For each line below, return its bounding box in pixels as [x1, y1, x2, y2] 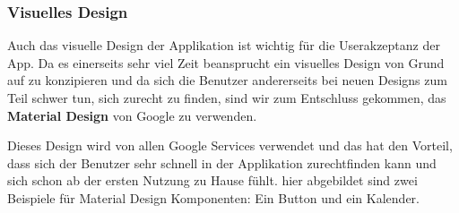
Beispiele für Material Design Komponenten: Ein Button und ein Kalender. [7, 188, 420, 207]
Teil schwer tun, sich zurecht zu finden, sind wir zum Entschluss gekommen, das [7, 89, 446, 106]
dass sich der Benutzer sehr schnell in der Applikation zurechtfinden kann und [7, 153, 437, 172]
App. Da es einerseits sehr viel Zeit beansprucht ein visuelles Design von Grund [7, 53, 445, 72]
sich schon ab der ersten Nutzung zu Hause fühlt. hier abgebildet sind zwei [7, 171, 418, 190]
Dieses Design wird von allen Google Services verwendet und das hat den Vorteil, [7, 136, 453, 155]
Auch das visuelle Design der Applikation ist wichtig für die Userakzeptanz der [7, 36, 440, 55]
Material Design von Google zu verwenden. [7, 106, 257, 124]
